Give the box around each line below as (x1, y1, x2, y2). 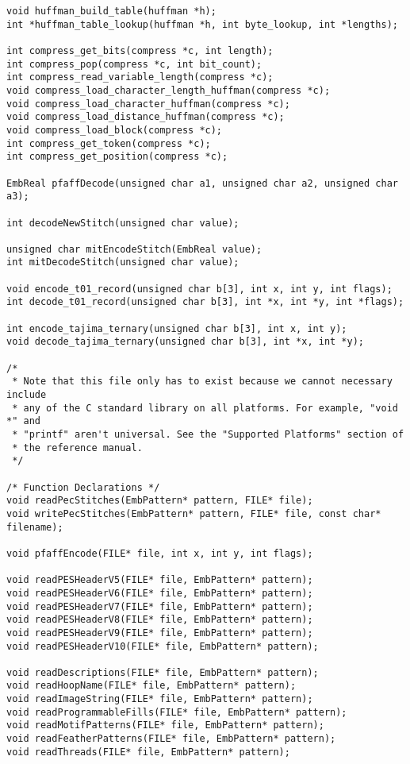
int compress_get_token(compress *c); (6, 137, 211, 149)
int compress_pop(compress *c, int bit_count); (6, 58, 262, 70)
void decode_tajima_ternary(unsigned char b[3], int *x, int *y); (6, 336, 365, 348)
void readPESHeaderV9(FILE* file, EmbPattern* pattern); (6, 627, 313, 639)
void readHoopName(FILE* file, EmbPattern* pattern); (6, 680, 297, 692)
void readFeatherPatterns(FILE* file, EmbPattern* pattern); (6, 733, 336, 745)
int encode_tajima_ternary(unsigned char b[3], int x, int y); (6, 322, 347, 334)
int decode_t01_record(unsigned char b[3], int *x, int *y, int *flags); (6, 296, 404, 308)
